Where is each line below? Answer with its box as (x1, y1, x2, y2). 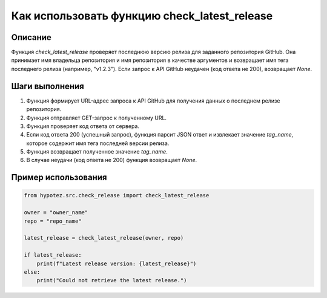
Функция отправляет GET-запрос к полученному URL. (26, 114, 167, 121)
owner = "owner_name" (24, 209, 88, 216)
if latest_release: (24, 252, 82, 259)
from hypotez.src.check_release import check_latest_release (24, 192, 210, 199)
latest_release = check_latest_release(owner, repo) (24, 234, 184, 242)
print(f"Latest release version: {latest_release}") (36, 260, 197, 267)
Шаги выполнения (11, 81, 84, 91)
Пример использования (11, 172, 107, 183)
